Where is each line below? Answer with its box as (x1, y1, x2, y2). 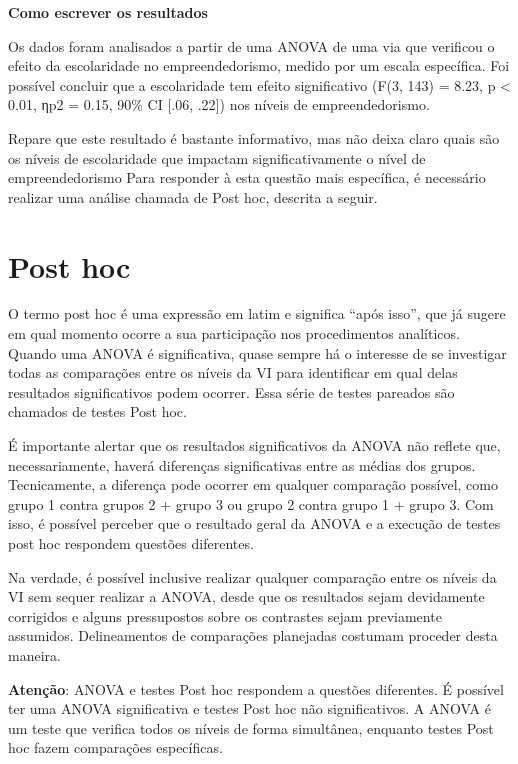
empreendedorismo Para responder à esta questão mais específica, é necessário (8, 167, 486, 188)
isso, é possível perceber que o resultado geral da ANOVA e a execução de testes (8, 513, 501, 534)
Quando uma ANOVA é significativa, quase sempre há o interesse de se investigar (8, 342, 507, 363)
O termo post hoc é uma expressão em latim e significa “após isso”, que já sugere (8, 303, 506, 324)
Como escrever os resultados (8, 2, 208, 22)
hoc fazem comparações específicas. (8, 737, 223, 758)
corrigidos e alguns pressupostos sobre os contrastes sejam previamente (8, 605, 442, 626)
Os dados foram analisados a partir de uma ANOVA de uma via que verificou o (8, 35, 495, 56)
